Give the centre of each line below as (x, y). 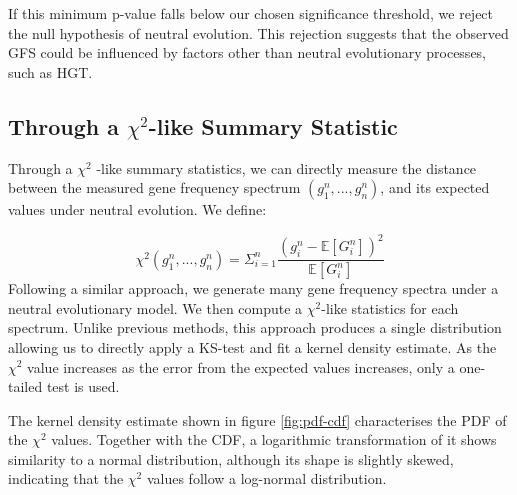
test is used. (83, 386)
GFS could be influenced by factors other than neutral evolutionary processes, (247, 52)
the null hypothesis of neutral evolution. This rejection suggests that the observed (258, 32)
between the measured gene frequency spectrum (154, 187)
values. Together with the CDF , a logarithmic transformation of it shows (274, 439)
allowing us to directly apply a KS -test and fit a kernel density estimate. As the (252, 346)
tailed (25, 386)
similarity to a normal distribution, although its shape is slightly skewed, (231, 458)
